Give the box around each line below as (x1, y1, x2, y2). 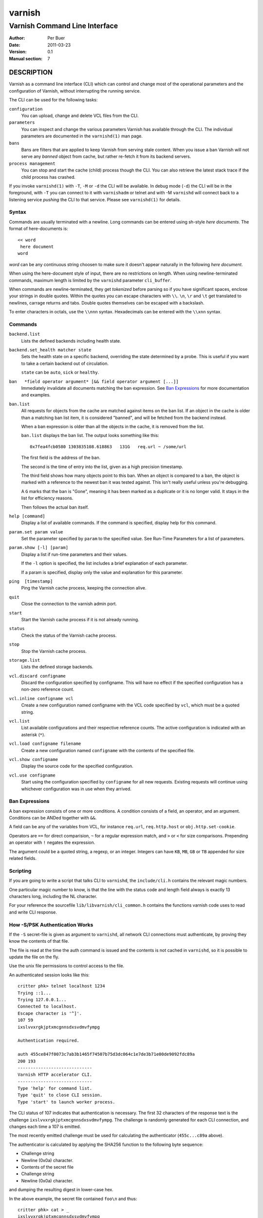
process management (9, 161, 56, 166)
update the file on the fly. (9, 954, 59, 960)
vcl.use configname (9, 772, 56, 778)
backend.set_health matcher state (9, 347, 92, 353)
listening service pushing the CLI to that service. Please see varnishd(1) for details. (9, 196, 181, 202)
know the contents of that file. (9, 938, 69, 944)
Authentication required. (18, 1038, 80, 1044)
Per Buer (47, 35, 65, 41)
